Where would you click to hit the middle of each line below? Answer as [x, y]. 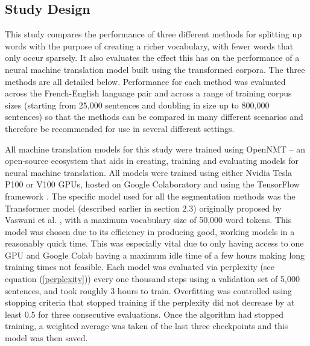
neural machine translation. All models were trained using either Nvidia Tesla [149, 172]
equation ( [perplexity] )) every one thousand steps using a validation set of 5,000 [152, 279]
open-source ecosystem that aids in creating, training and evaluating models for [152, 161]
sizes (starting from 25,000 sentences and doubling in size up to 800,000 [137, 105]
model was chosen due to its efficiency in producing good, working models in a [150, 231]
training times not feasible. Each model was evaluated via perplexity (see [140, 267]
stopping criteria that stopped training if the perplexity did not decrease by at [150, 302]
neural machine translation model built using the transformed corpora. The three [155, 69]
